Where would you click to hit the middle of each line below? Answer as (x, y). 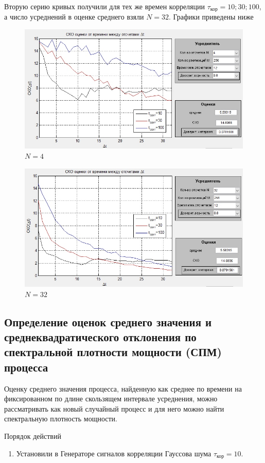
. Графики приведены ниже (211, 17)
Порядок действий (33, 436)
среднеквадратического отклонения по (100, 337)
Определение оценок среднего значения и (108, 321)
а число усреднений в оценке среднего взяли (74, 17)
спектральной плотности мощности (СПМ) (113, 352)
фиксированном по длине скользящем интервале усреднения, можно (111, 399)
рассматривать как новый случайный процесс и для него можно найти (114, 408)
